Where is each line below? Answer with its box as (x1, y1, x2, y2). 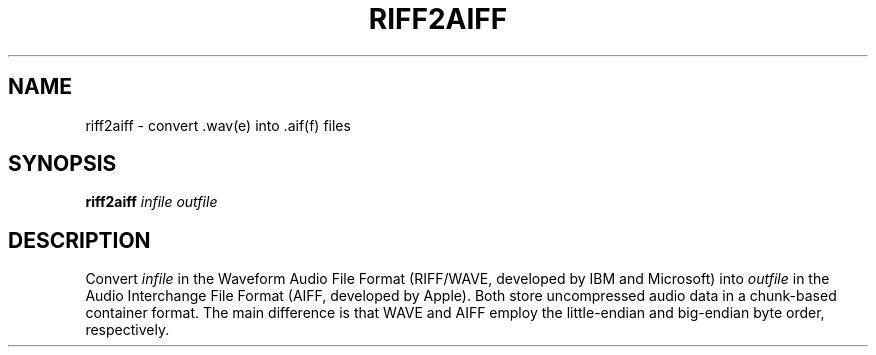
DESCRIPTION (8, 227, 151, 253)
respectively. (85, 321, 170, 339)
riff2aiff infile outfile (85, 193, 218, 211)
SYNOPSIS (8, 151, 117, 177)
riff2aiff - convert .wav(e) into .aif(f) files (85, 116, 351, 134)
